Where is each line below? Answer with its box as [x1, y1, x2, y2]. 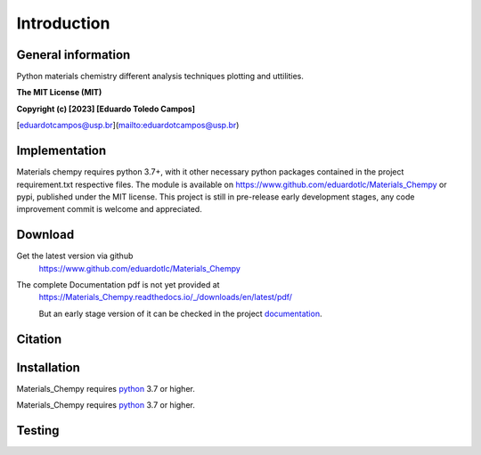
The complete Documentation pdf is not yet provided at [16, 280, 220, 289]
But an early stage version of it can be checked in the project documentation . [38, 308, 322, 319]
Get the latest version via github [16, 250, 134, 262]
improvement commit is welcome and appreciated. [16, 204, 202, 215]
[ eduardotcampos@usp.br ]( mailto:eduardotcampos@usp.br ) [16, 120, 240, 131]
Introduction [16, 13, 110, 33]
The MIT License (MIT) [16, 87, 102, 98]
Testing [16, 423, 60, 438]
